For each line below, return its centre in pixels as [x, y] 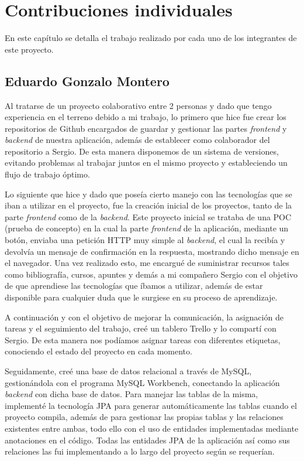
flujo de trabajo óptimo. [47, 174]
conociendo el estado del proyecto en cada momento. [99, 351]
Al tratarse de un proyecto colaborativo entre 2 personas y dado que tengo [138, 105]
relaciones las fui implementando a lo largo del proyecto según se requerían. [140, 451]
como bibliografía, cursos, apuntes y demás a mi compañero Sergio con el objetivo [151, 274]
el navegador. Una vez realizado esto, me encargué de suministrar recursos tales [147, 263]
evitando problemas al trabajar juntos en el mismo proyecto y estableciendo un [146, 163]
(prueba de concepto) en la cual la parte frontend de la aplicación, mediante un [147, 228]
